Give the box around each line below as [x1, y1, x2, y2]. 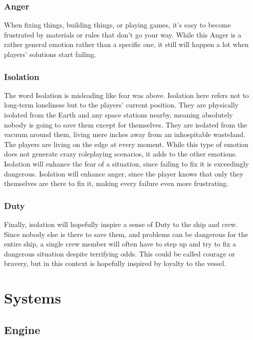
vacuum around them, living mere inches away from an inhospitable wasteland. [4, 129, 246, 139]
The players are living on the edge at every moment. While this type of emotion [4, 138, 249, 149]
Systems [4, 287, 61, 308]
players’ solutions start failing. [4, 49, 96, 59]
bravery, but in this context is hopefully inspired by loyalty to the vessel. [4, 258, 227, 268]
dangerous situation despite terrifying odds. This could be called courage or [4, 248, 235, 258]
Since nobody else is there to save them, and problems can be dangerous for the [4, 228, 248, 239]
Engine [4, 321, 40, 337]
